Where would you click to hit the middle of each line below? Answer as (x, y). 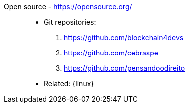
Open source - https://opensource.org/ (68, 7)
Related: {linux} (69, 83)
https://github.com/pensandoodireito (124, 68)
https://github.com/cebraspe (111, 53)
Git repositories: (70, 22)
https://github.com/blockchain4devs (124, 37)
